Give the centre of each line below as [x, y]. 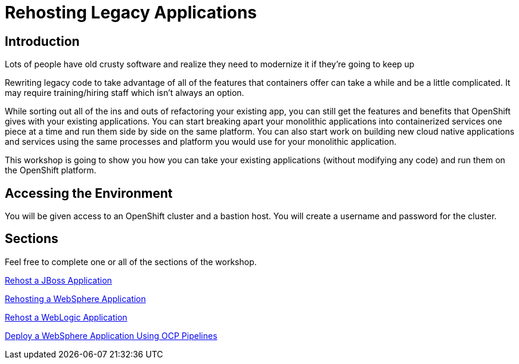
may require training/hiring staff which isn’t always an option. [125, 93]
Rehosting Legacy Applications [131, 13]
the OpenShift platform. [51, 170]
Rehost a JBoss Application [58, 280]
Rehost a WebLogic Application [66, 317]
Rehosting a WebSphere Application [75, 298]
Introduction [42, 41]
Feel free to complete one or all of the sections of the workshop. [131, 262]
